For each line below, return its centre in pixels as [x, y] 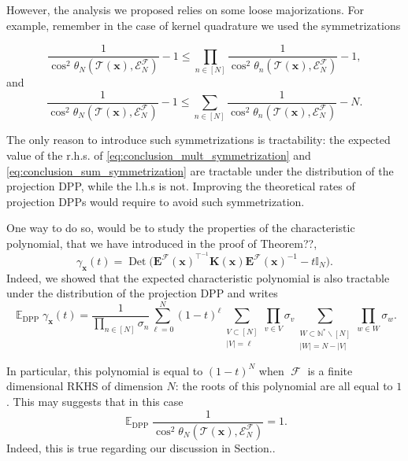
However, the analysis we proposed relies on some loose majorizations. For [185, 9]
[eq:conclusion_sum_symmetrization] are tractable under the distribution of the [200, 170]
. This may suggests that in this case [95, 402]
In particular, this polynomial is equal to [105, 370]
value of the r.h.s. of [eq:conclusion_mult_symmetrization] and [159, 155]
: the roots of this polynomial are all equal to [284, 386]
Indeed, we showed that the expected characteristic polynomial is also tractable [198, 277]
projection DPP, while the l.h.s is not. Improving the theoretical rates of [181, 186]
